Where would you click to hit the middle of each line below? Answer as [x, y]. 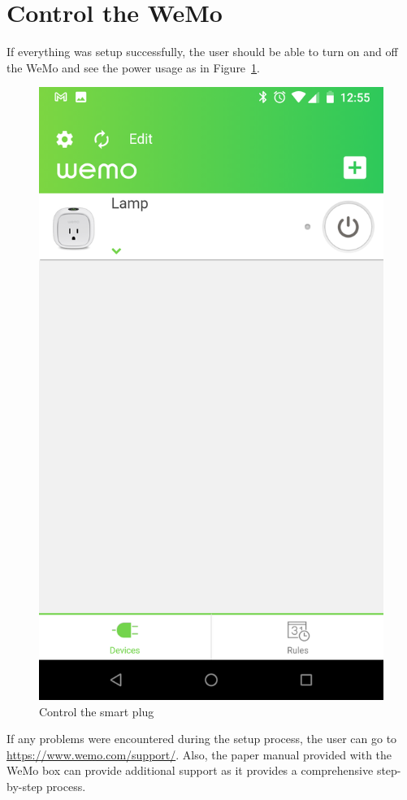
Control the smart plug [97, 711]
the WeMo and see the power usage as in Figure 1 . [133, 67]
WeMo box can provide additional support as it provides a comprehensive [190, 770]
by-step [25, 787]
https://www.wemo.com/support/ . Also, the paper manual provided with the [199, 754]
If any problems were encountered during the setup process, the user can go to [202, 739]
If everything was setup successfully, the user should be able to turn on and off [202, 52]
